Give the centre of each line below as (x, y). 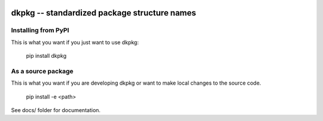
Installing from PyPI (40, 30)
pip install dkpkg (46, 56)
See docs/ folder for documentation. (56, 110)
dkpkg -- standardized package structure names (104, 13)
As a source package (42, 71)
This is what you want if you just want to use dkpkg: (75, 42)
